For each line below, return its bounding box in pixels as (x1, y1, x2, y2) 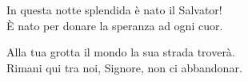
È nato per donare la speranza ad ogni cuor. (6, 17, 223, 33)
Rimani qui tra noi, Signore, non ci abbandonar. (6, 59, 242, 75)
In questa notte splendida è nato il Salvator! (6, 2, 222, 17)
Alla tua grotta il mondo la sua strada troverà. (6, 44, 235, 60)
